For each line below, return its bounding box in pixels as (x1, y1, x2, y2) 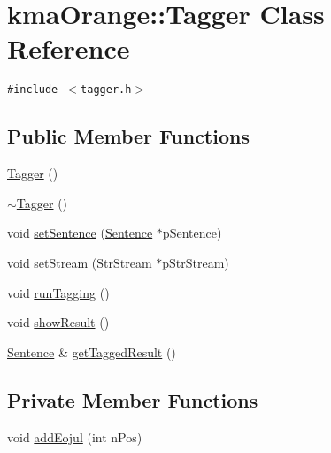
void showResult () (7, 313, 110, 332)
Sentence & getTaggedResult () (7, 342, 176, 361)
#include (7, 83, 58, 97)
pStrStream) (162, 253, 229, 271)
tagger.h (81, 83, 132, 97)
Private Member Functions (7, 386, 258, 413)
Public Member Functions (7, 122, 250, 150)
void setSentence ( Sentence (7, 223, 153, 242)
